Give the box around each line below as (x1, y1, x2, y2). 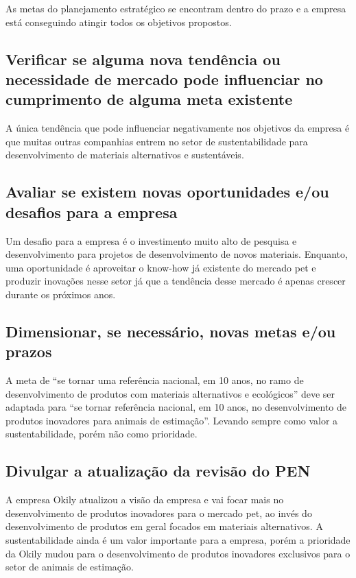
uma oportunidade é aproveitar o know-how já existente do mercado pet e (5, 260, 316, 274)
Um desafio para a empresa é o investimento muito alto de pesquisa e (5, 233, 297, 248)
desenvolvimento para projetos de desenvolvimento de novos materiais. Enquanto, (5, 247, 348, 261)
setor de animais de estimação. (5, 559, 134, 574)
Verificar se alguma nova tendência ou (5, 48, 281, 69)
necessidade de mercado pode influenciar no (5, 68, 323, 89)
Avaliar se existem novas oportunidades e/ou (5, 181, 329, 202)
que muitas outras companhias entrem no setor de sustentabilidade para (5, 134, 308, 148)
